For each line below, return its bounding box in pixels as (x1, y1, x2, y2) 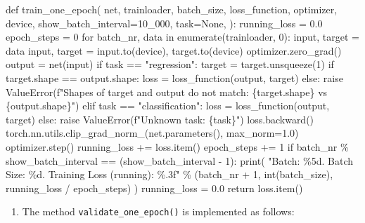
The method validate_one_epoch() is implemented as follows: (22, 204, 295, 219)
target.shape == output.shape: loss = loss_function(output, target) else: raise (6, 70, 343, 85)
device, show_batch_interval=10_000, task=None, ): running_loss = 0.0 (6, 15, 323, 30)
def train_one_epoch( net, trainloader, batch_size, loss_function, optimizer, (6, 2, 338, 16)
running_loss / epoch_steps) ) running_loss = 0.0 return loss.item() (6, 180, 303, 195)
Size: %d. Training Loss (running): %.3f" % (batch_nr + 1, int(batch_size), (6, 167, 333, 182)
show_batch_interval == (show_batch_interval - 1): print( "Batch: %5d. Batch (6, 153, 353, 168)
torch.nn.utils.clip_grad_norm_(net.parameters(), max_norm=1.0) (6, 126, 299, 140)
